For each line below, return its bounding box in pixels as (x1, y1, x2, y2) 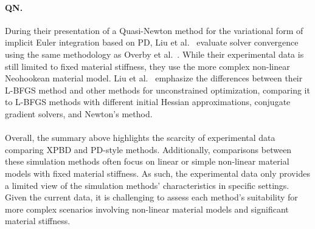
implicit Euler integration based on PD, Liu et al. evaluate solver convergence (5, 36, 299, 49)
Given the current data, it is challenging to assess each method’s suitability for (5, 191, 298, 203)
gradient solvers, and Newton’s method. (5, 107, 153, 120)
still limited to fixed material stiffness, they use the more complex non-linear (5, 60, 290, 72)
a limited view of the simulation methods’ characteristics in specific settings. (5, 179, 289, 191)
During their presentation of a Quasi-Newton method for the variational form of (5, 24, 303, 36)
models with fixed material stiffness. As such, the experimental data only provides (5, 166, 310, 179)
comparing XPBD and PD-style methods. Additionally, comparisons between (5, 143, 292, 156)
